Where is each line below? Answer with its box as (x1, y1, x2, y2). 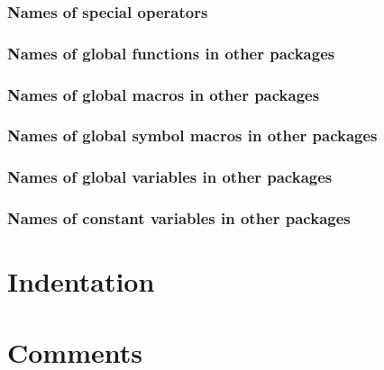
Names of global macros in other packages (7, 83, 320, 105)
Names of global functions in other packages (7, 41, 335, 64)
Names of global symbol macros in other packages (7, 124, 378, 147)
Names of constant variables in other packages (7, 207, 351, 230)
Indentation (7, 263, 155, 300)
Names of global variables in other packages (7, 166, 333, 188)
